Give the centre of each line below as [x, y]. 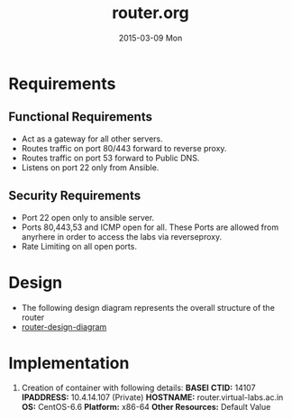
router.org [151, 13]
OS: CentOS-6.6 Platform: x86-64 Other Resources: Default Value [146, 407]
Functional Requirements [80, 117]
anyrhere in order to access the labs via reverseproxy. [122, 236]
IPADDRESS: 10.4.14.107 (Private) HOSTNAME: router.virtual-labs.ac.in [152, 397]
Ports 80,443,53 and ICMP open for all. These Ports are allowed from [150, 227]
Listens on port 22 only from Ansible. [90, 167]
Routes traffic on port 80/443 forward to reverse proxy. [124, 148]
